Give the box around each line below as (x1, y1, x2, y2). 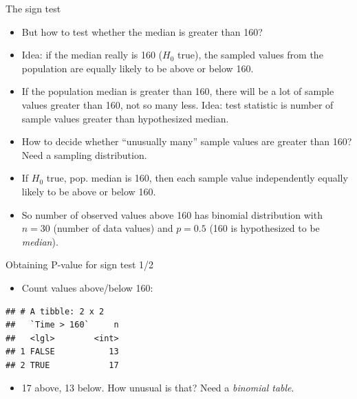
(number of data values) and (53, 221, 173, 235)
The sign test (6, 1, 61, 15)
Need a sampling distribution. (21, 147, 147, 162)
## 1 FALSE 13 (6, 347, 119, 357)
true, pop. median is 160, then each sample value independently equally (46, 171, 348, 185)
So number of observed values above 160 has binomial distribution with (21, 207, 323, 222)
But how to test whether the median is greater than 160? (21, 24, 263, 39)
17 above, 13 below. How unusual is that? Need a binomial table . (21, 380, 294, 395)
